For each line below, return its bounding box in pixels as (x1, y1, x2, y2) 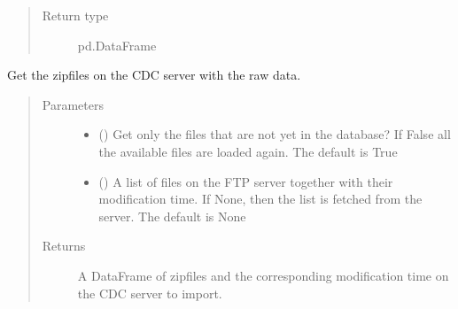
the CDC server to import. (77, 283, 222, 302)
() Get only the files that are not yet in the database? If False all (98, 125, 451, 143)
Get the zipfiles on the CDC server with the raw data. (7, 66, 301, 84)
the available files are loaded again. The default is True (98, 142, 398, 160)
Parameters (42, 95, 104, 113)
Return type (42, 6, 109, 24)
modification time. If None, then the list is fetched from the (98, 189, 423, 208)
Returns (42, 236, 86, 255)
